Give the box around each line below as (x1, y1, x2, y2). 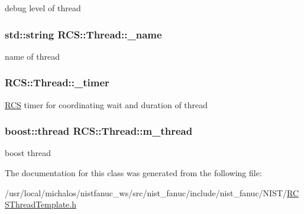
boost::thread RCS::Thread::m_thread (5, 124, 193, 138)
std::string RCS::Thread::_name (5, 27, 162, 41)
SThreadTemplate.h (5, 198, 77, 210)
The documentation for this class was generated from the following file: (5, 167, 262, 179)
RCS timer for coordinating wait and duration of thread (5, 98, 208, 111)
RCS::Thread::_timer (5, 75, 109, 90)
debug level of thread (5, 2, 81, 14)
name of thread (5, 50, 60, 62)
